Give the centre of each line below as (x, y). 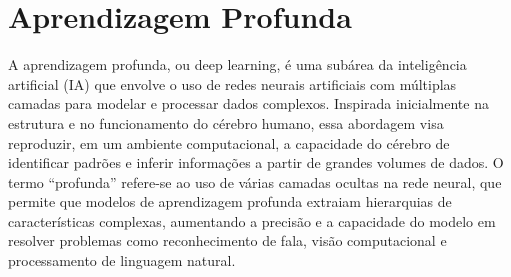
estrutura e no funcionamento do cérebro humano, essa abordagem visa (226, 122)
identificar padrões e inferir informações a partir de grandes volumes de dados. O (256, 162)
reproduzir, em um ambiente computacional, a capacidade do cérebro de (229, 142)
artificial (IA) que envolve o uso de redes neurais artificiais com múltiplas (232, 83)
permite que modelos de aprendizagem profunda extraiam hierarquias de (230, 201)
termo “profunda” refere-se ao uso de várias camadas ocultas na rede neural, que (255, 181)
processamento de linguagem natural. (122, 260)
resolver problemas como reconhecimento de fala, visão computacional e (227, 240)
